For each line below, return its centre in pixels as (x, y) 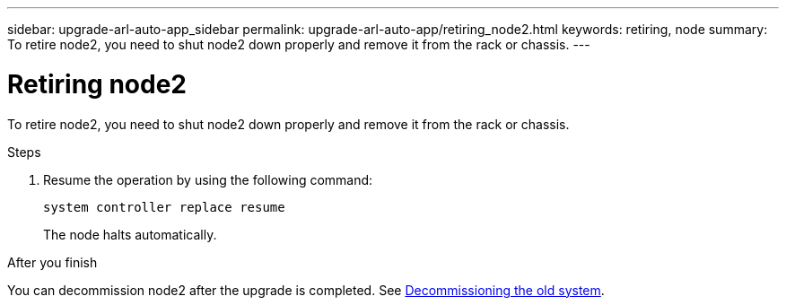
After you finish (52, 262)
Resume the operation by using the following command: (208, 179)
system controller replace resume (164, 207)
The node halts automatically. (130, 234)
